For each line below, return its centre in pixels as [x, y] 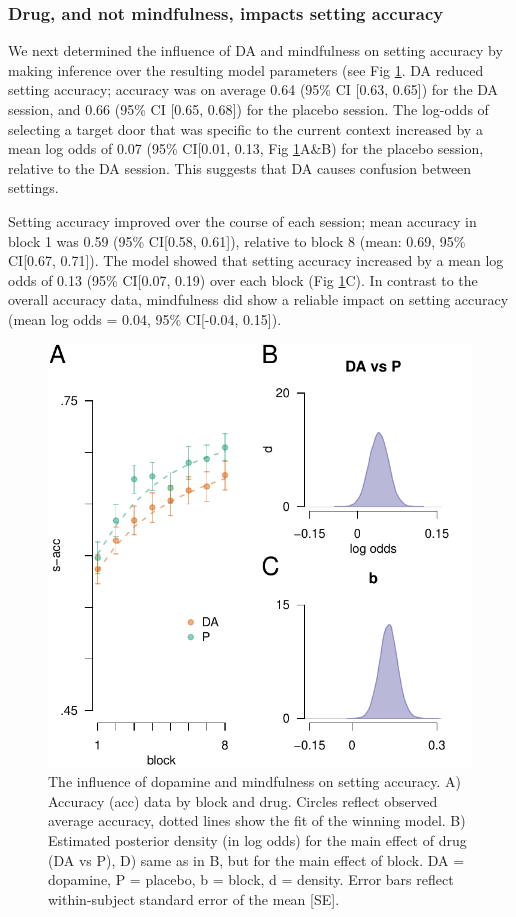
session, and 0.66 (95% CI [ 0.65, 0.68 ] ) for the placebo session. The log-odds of [248, 109]
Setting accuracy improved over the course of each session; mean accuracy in [242, 220]
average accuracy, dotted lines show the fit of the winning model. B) [257, 820]
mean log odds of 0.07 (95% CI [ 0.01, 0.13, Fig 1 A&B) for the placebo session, [246, 148]
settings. [33, 187]
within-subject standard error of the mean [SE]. [194, 898]
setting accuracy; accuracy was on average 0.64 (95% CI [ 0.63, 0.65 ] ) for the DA [253, 89]
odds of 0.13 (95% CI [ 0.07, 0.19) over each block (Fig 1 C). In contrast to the [243, 279]
